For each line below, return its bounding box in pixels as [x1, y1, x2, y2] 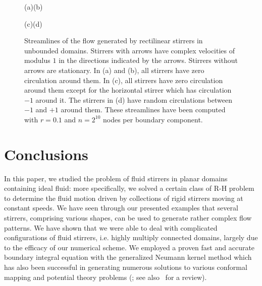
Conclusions [4, 144, 88, 164]
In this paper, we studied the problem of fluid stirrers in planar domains [4, 173, 228, 183]
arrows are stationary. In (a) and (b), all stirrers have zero [24, 64, 204, 75]
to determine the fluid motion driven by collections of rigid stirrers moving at [4, 192, 243, 203]
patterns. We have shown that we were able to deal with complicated [4, 222, 218, 233]
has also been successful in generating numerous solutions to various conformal [4, 262, 247, 272]
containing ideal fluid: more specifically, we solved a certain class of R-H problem [4, 183, 254, 193]
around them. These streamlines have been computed [61, 104, 226, 115]
